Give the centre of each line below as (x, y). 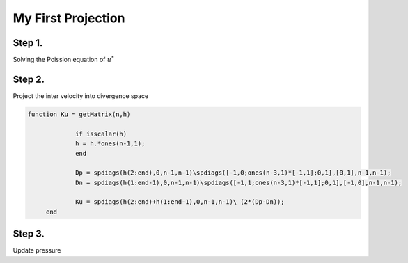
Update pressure (37, 250)
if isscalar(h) (101, 134)
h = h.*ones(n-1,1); (110, 144)
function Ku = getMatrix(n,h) (79, 114)
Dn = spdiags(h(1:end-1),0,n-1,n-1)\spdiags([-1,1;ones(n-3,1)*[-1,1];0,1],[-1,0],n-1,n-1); (239, 182)
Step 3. (29, 234)
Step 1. (28, 43)
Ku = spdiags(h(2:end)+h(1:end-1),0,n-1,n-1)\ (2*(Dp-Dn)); (180, 202)
